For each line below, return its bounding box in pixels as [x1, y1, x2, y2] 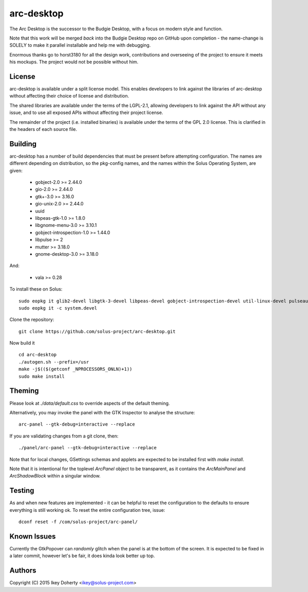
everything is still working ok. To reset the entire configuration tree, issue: [9, 507, 165, 513]
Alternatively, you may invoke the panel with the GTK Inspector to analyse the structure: [9, 409, 195, 415]
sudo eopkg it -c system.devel [18, 305, 98, 311]
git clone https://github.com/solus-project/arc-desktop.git [18, 329, 176, 334]
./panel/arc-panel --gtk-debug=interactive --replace [18, 445, 157, 451]
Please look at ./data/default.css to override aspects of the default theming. [9, 400, 170, 406]
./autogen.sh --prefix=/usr [18, 359, 89, 365]
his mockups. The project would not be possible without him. [9, 59, 139, 65]
